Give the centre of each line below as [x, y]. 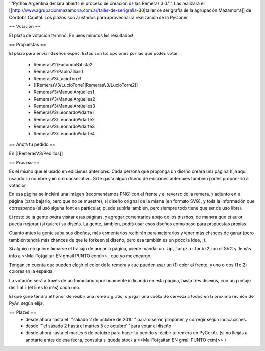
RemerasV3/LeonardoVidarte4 [64, 133]
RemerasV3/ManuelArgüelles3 [64, 106]
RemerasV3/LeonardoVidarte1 [64, 112]
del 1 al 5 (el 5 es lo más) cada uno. [45, 288]
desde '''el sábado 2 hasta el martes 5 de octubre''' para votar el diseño [99, 326]
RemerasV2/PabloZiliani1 [58, 72]
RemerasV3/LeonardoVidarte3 [64, 126]
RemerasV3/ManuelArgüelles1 [64, 92]
